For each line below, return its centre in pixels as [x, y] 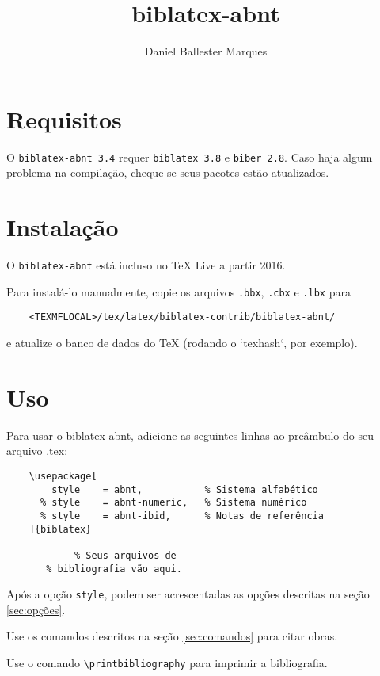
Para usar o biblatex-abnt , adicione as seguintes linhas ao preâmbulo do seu [190, 435]
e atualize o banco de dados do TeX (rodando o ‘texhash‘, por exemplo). [182, 342]
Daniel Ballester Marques [206, 51]
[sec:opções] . [36, 609]
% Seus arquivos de [125, 555]
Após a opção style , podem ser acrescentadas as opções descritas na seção [188, 594]
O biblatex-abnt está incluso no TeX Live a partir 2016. [146, 265]
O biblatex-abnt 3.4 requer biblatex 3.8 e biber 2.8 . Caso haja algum [190, 157]
